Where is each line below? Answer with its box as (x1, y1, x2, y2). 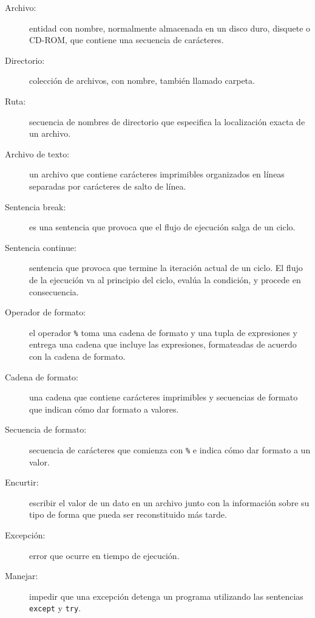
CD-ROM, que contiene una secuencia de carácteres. (29, 33, 224, 46)
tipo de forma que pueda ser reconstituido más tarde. (29, 508, 227, 521)
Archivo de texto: (5, 147, 70, 160)
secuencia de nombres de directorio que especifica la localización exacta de (29, 115, 305, 128)
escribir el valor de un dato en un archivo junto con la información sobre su (29, 496, 310, 509)
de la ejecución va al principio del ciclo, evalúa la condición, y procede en (29, 273, 301, 286)
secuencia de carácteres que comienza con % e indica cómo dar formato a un (29, 443, 311, 456)
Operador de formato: (5, 306, 86, 318)
